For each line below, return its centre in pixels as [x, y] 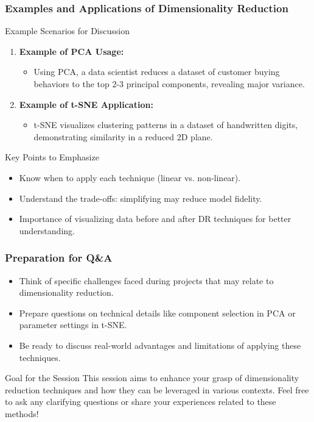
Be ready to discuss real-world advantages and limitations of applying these [160, 345]
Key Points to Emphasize [52, 157]
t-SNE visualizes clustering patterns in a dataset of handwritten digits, [166, 125]
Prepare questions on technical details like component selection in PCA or [157, 313]
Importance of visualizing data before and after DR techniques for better [155, 219]
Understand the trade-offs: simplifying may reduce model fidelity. [141, 198]
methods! [22, 413]
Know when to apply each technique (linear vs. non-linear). [130, 177]
